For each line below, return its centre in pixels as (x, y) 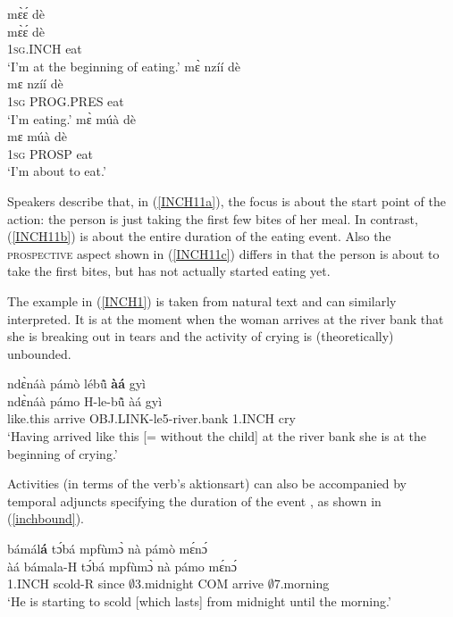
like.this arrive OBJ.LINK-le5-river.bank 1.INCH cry (151, 418)
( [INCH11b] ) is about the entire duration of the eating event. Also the (199, 236)
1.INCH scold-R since (66, 584)
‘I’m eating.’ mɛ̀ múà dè (71, 118)
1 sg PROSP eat (50, 153)
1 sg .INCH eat (45, 49)
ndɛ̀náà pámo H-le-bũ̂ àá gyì (85, 400)
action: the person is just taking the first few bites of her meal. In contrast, (213, 218)
